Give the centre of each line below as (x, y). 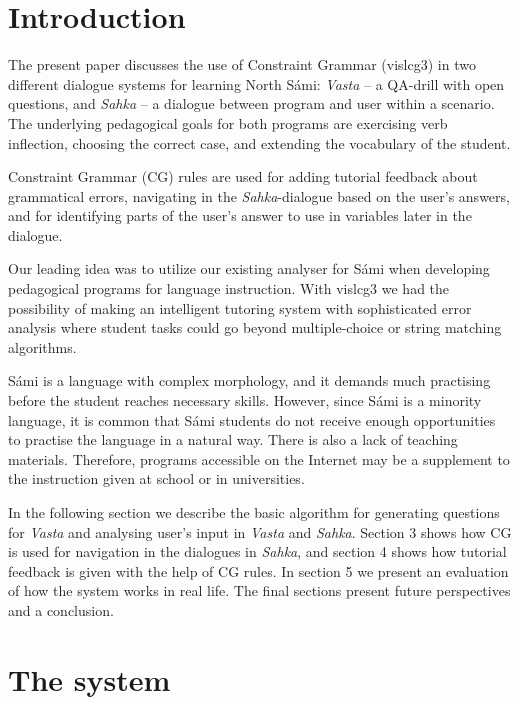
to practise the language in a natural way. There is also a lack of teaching (233, 439)
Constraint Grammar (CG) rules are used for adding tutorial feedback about (243, 176)
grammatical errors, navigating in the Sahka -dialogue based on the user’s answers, (259, 195)
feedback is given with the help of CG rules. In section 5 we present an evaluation (258, 570)
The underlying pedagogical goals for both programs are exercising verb (228, 122)
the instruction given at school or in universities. (156, 478)
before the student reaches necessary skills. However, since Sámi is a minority (245, 400)
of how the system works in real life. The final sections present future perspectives (259, 590)
